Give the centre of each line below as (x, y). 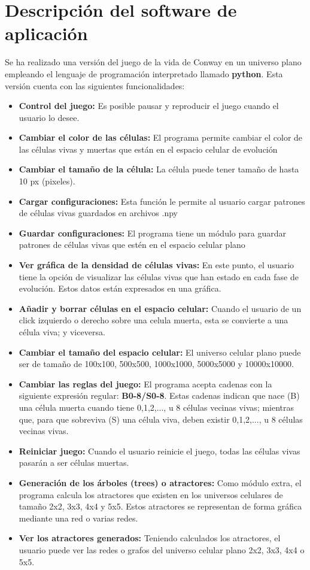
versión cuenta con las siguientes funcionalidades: (95, 85)
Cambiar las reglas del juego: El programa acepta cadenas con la (145, 383)
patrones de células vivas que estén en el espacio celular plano (132, 245)
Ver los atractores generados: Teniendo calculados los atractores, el (150, 538)
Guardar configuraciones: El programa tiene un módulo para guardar (152, 233)
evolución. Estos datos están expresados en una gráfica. (120, 288)
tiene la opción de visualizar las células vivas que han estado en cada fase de (159, 276)
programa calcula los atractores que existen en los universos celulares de (151, 494)
